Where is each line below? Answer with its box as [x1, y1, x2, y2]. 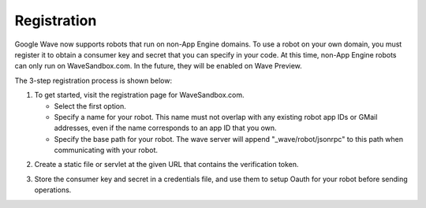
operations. [34, 185, 72, 195]
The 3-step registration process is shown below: [14, 76, 173, 85]
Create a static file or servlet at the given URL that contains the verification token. [34, 160, 299, 169]
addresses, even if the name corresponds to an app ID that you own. [54, 123, 277, 133]
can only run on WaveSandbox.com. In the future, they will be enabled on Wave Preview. [14, 61, 303, 71]
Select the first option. [54, 101, 126, 110]
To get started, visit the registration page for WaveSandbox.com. [34, 91, 245, 100]
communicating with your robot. [54, 146, 158, 155]
